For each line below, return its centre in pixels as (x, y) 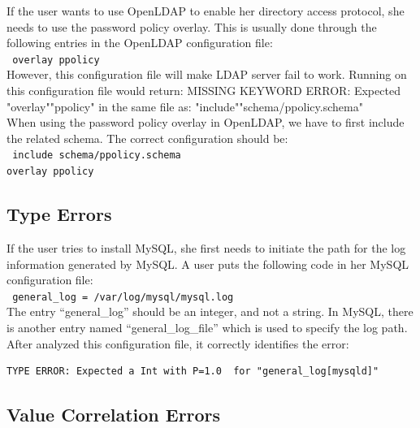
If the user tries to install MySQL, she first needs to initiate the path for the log (206, 247)
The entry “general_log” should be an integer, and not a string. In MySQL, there (210, 311)
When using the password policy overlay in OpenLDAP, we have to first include (206, 122)
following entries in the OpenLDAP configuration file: (140, 43)
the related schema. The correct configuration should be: (147, 138)
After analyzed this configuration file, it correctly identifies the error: (178, 343)
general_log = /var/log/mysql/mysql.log (123, 297)
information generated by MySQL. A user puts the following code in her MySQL (208, 264)
